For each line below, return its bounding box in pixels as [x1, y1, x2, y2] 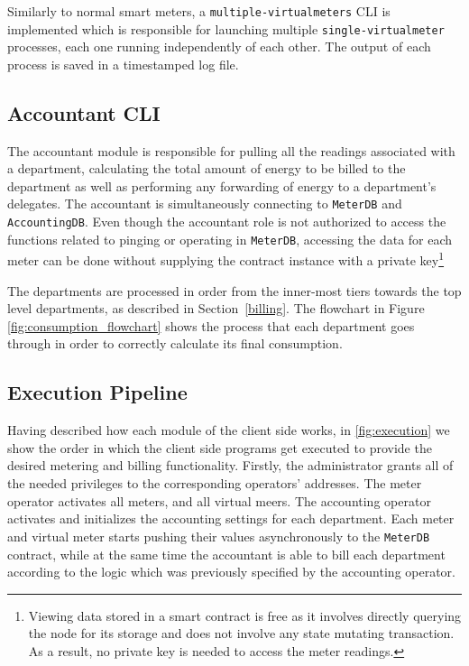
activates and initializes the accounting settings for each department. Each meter [7, 509, 455, 528]
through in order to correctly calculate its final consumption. [7, 334, 343, 353]
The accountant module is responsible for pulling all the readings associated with [7, 141, 455, 160]
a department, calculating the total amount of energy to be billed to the [7, 159, 406, 178]
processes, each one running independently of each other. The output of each [7, 37, 431, 56]
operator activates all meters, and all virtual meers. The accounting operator [7, 491, 431, 510]
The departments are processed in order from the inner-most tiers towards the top [7, 281, 462, 300]
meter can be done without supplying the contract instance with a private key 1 [7, 248, 445, 270]
